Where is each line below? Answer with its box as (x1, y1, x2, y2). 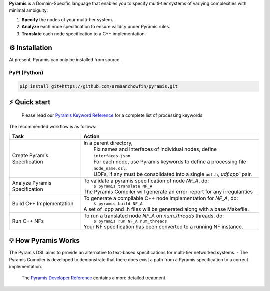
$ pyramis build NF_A (93, 201, 143, 206)
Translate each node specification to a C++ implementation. (21, 30, 146, 37)
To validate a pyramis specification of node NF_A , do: (83, 177, 209, 184)
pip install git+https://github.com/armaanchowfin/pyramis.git (19, 84, 178, 89)
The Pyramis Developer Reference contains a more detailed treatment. (21, 275, 167, 281)
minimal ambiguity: (9, 7, 48, 13)
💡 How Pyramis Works (9, 236, 80, 245)
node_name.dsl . (93, 164, 127, 171)
